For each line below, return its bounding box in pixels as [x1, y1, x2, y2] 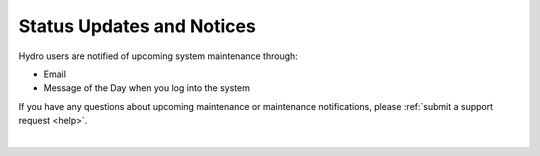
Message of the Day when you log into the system [43, 82, 250, 94]
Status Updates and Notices [18, 15, 257, 37]
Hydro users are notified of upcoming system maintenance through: [18, 50, 299, 62]
